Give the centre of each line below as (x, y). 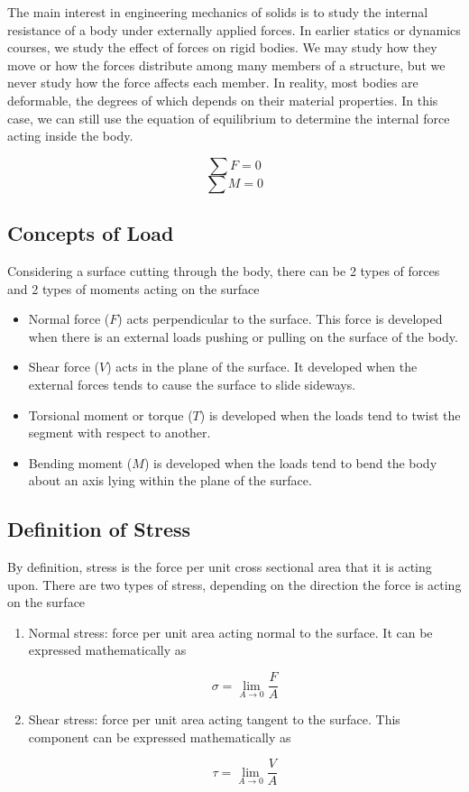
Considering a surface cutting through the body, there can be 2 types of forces (224, 270)
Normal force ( (69, 319)
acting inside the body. (70, 136)
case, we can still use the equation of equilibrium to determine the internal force (229, 118)
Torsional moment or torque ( (110, 414)
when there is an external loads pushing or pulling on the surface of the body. (243, 336)
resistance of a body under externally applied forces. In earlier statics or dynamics (234, 29)
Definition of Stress (99, 529)
